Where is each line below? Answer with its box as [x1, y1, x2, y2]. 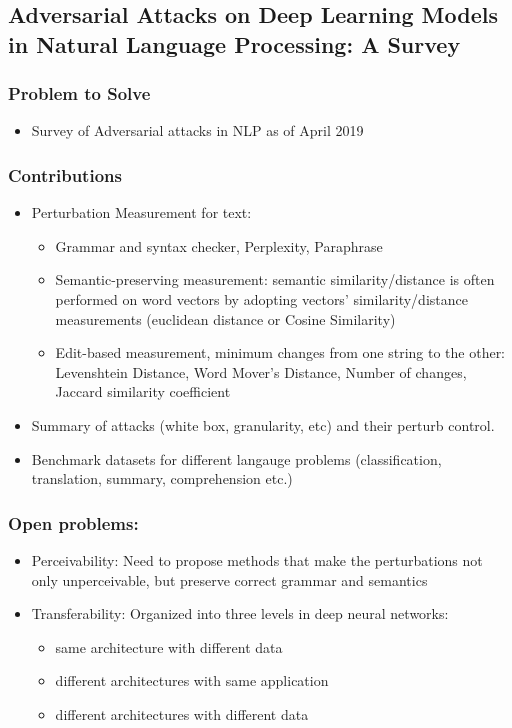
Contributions [8, 162, 122, 187]
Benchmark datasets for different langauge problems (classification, [31, 448, 442, 469]
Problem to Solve [8, 81, 151, 106]
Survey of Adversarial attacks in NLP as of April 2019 [31, 120, 364, 141]
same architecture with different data [55, 636, 283, 657]
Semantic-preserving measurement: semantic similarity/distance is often [55, 269, 495, 290]
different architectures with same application [55, 670, 329, 691]
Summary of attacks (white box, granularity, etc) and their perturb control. [31, 414, 495, 435]
